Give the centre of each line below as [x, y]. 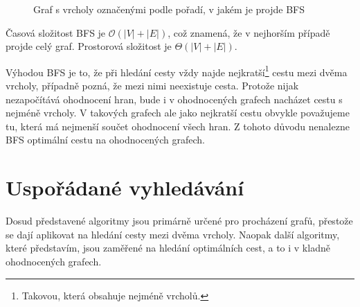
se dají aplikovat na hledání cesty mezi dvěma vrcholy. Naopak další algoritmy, [173, 234]
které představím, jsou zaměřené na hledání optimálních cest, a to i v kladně [168, 248]
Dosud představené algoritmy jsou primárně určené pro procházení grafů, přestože [179, 221]
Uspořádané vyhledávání [125, 187]
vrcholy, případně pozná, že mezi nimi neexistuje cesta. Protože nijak [152, 86]
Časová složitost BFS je [56, 32]
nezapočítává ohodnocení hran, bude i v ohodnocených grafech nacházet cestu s [174, 99]
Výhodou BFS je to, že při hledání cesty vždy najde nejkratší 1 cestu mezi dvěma [177, 71]
